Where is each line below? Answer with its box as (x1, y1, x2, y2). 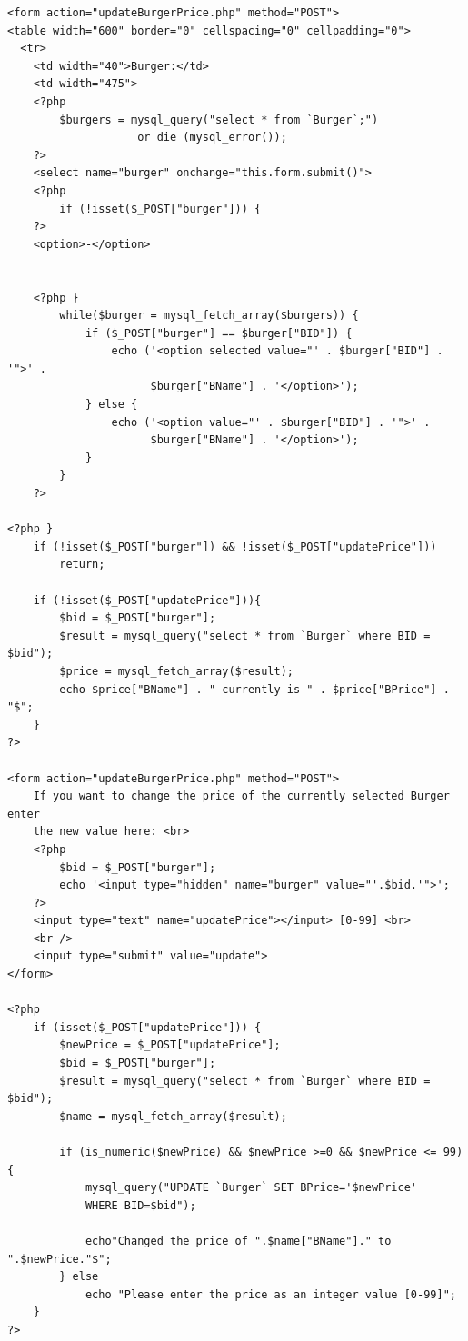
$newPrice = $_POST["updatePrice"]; (59, 1038, 281, 1052)
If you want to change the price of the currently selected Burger (33, 790, 450, 803)
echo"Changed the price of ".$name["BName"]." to (85, 1234, 392, 1247)
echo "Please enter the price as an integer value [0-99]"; (85, 1287, 456, 1301)
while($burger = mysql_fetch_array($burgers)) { (59, 309, 359, 323)
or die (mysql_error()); (137, 131, 287, 144)
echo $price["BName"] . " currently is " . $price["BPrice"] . (59, 682, 450, 696)
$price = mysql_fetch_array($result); (59, 664, 294, 678)
